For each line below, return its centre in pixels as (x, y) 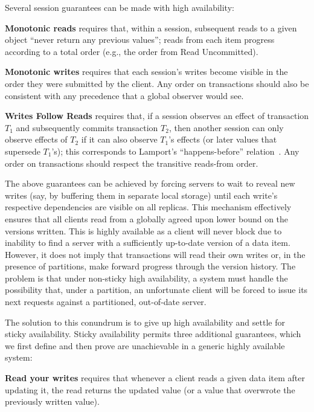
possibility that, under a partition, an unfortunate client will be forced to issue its (156, 290)
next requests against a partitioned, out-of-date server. (106, 302)
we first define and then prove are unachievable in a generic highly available (145, 345)
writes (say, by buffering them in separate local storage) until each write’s (141, 195)
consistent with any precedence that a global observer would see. (124, 95)
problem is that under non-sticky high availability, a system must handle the (146, 278)
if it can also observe (119, 139)
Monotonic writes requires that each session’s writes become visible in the (146, 72)
